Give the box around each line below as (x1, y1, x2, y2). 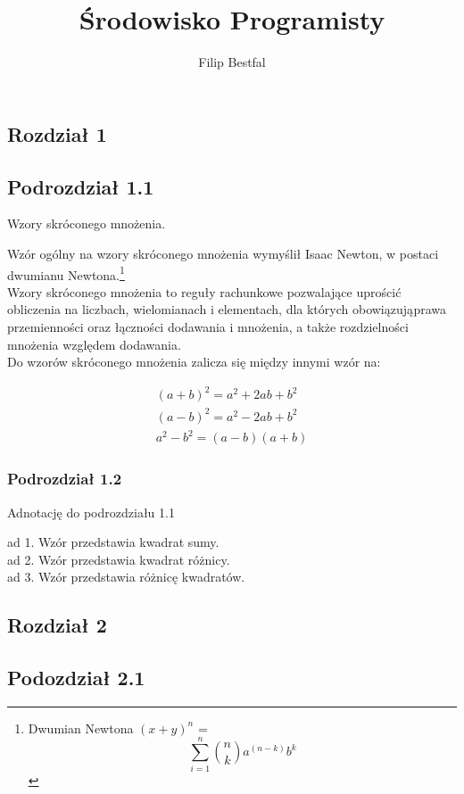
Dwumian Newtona (28, 718, 134, 737)
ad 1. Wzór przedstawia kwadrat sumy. (7, 533, 220, 551)
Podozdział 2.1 (7, 664, 145, 691)
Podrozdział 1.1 (7, 172, 154, 200)
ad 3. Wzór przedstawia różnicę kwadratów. (7, 567, 245, 586)
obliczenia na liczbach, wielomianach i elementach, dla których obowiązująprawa (7, 300, 447, 318)
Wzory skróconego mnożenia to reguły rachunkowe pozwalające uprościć (7, 282, 402, 301)
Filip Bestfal (198, 53, 266, 71)
